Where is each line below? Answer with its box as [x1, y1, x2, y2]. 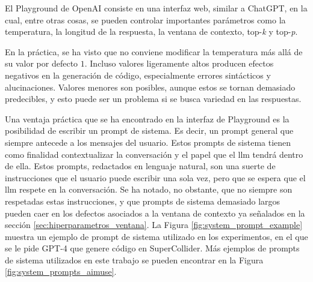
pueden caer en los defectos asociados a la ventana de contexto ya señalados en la [5, 206, 305, 219]
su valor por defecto [5, 57, 78, 70]
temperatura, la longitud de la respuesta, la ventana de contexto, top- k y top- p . [5, 25, 298, 38]
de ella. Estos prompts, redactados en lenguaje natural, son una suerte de [5, 160, 276, 172]
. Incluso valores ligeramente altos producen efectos [84, 57, 274, 70]
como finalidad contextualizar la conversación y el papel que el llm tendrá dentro [5, 148, 303, 160]
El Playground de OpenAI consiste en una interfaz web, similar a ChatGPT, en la [5, 2, 308, 14]
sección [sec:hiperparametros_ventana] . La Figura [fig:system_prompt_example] [5, 218, 303, 231]
